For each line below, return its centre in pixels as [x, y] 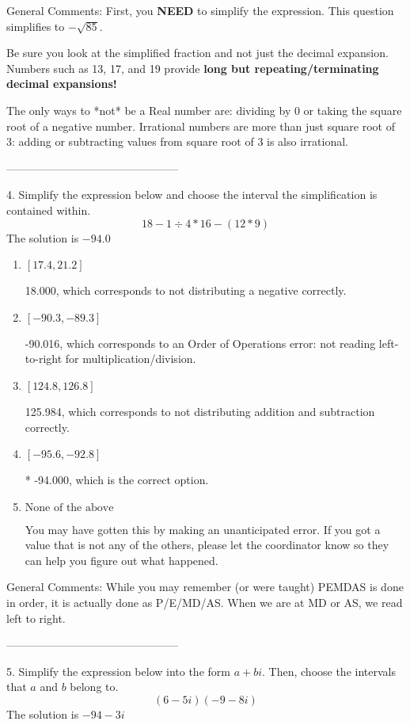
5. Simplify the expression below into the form [118, 671]
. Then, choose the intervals [329, 671]
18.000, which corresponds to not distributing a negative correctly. [186, 290]
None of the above [69, 507]
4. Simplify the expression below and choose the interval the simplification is [192, 195]
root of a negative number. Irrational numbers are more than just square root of [201, 126]
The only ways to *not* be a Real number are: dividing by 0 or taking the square [204, 110]
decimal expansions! [62, 84]
